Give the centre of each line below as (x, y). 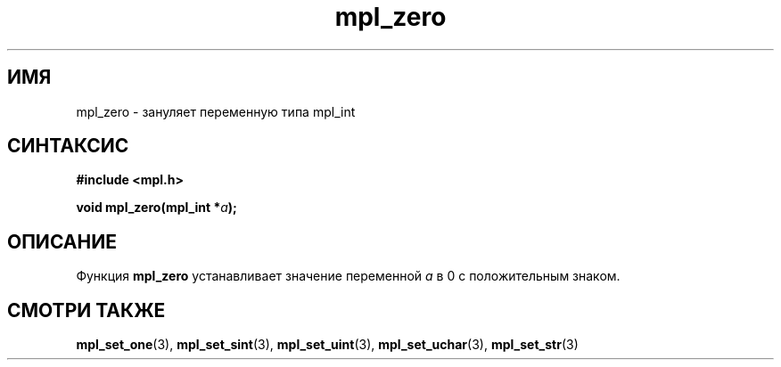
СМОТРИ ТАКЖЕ (86, 310)
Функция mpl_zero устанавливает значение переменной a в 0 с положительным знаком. (348, 276)
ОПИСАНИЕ (62, 241)
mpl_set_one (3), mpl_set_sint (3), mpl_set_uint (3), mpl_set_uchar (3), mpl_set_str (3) (327, 345)
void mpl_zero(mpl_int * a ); (156, 208)
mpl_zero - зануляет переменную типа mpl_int (216, 111)
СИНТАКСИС (68, 146)
